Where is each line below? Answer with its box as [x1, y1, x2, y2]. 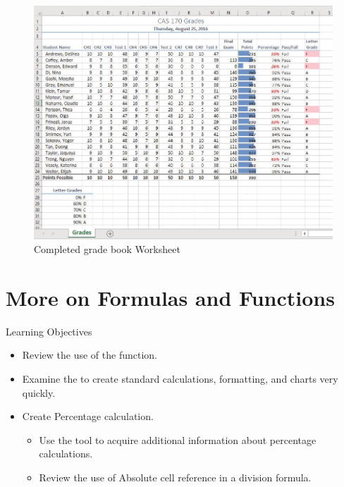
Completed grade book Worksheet [34, 242, 180, 257]
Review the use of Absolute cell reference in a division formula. [39, 469, 312, 484]
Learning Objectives [6, 323, 92, 338]
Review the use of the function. [22, 347, 158, 362]
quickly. [22, 385, 56, 400]
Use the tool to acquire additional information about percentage [39, 432, 317, 447]
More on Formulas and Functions [6, 283, 335, 312]
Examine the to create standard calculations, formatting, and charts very [22, 371, 338, 386]
